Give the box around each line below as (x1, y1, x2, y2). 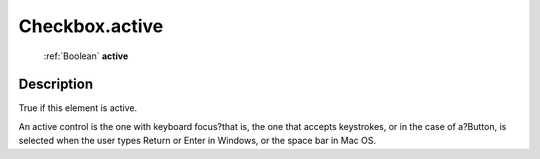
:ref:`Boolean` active (43, 50, 129, 62)
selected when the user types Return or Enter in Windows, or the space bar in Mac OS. (18, 135, 377, 147)
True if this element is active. (18, 102, 138, 114)
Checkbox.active (18, 15, 164, 37)
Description (18, 76, 94, 93)
